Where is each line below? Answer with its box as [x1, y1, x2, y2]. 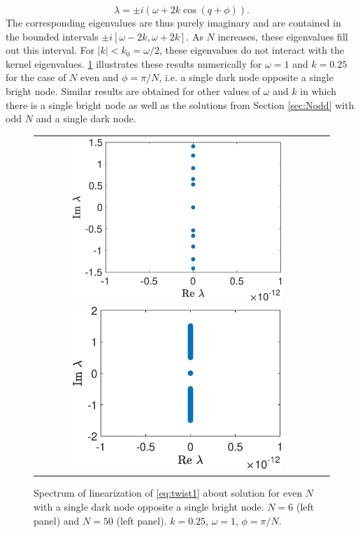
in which [300, 83, 337, 98]
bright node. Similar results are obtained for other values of [6, 83, 261, 98]
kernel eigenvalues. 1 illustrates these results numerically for [6, 56, 262, 71]
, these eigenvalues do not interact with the [159, 43, 345, 57]
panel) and [34, 513, 80, 527]
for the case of [6, 70, 66, 85]
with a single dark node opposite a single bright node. [34, 499, 264, 513]
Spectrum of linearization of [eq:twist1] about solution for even [34, 485, 303, 500]
